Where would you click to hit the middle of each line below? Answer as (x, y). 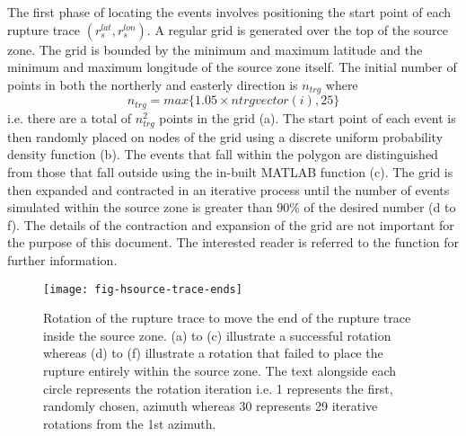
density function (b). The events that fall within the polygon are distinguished (223, 154)
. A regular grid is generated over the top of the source (298, 29)
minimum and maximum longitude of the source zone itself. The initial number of (232, 67)
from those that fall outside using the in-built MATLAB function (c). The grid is (230, 172)
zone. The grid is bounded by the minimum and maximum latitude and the (215, 49)
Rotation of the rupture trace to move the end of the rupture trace (227, 318)
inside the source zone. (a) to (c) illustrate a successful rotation (217, 335)
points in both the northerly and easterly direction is (153, 84)
